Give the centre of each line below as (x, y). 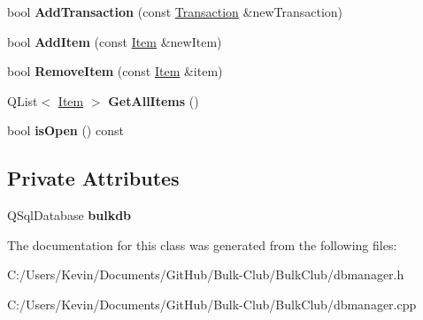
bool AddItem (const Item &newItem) (115, 41)
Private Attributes (93, 178)
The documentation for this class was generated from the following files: (202, 244)
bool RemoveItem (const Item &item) (115, 71)
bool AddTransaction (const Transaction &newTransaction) (175, 11)
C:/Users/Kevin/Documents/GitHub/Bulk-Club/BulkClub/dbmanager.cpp (212, 304)
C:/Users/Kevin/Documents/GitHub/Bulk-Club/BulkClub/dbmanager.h (206, 274)
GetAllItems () (154, 100)
